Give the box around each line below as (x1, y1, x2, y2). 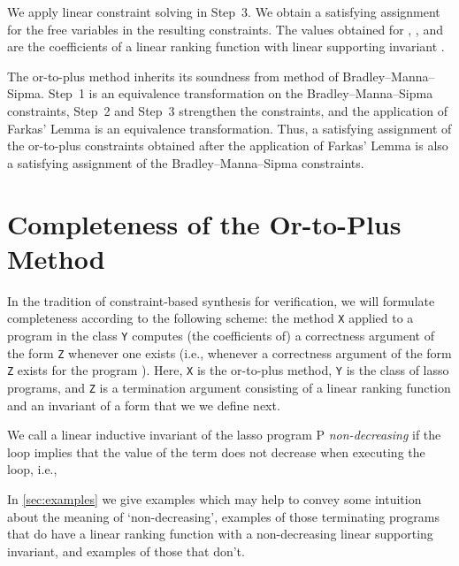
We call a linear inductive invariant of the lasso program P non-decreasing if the (7, 425, 441, 444)
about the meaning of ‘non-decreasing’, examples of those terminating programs (7, 507, 440, 525)
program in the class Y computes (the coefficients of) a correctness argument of (7, 325, 434, 344)
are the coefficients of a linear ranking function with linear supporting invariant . (7, 37, 445, 56)
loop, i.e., (7, 460, 57, 478)
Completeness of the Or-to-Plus (7, 205, 402, 241)
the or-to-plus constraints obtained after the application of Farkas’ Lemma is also (7, 136, 448, 155)
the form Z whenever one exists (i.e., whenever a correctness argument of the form (7, 343, 452, 362)
